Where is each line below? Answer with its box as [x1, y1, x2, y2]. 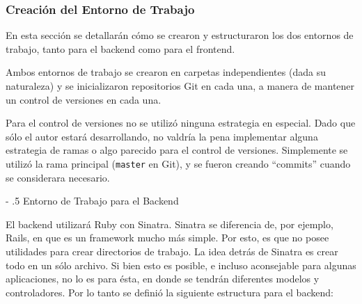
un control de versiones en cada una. [6, 92, 162, 106]
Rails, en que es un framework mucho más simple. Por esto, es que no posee [6, 230, 329, 245]
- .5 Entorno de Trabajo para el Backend [6, 193, 179, 208]
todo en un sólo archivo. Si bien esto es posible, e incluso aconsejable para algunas [6, 257, 356, 272]
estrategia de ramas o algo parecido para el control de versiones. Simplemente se [6, 143, 348, 157]
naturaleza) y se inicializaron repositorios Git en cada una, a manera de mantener [6, 79, 355, 93]
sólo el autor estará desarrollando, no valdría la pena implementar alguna [6, 129, 318, 143]
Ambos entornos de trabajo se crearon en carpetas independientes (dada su [6, 65, 326, 79]
